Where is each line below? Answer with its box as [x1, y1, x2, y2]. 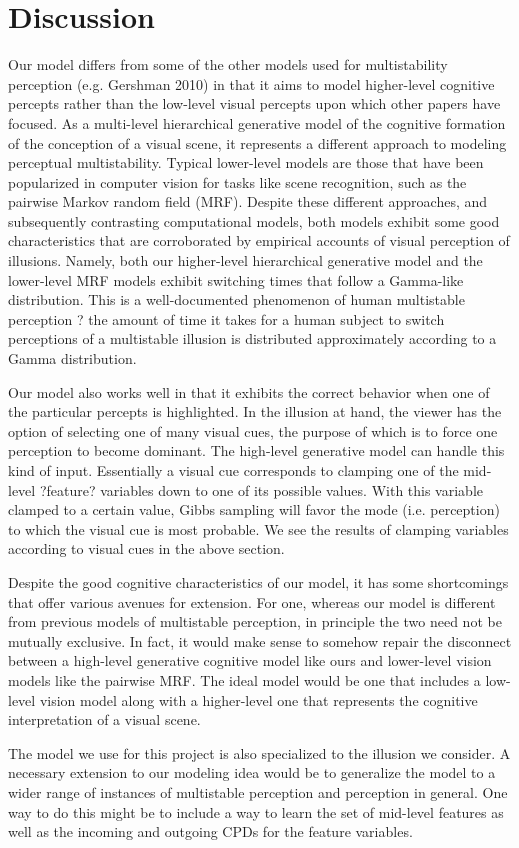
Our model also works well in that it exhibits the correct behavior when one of [8, 381, 490, 402]
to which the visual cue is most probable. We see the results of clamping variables [8, 518, 509, 539]
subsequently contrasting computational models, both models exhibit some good [8, 210, 500, 231]
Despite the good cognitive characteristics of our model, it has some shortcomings [8, 571, 509, 592]
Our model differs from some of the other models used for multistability [8, 54, 448, 75]
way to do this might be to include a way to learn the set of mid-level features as [8, 801, 504, 822]
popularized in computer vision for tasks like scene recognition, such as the [8, 171, 467, 192]
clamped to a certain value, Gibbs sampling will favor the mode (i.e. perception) [8, 499, 500, 520]
